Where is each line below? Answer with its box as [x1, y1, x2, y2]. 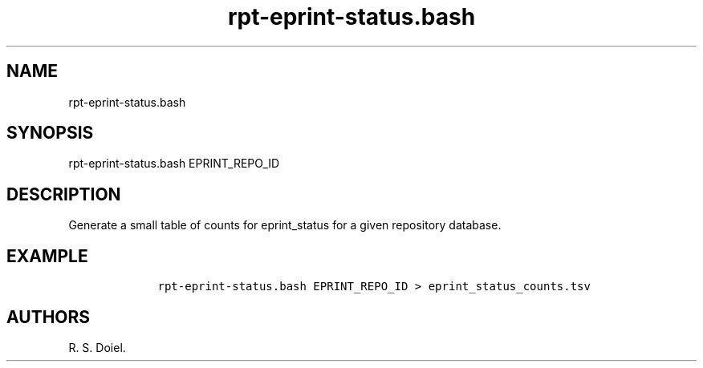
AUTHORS [6, 306, 91, 327]
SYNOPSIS [6, 123, 94, 144]
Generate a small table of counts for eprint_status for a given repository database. [68, 218, 502, 233]
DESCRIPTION [6, 184, 121, 204]
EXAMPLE [6, 245, 88, 266]
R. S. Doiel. [68, 340, 126, 354]
